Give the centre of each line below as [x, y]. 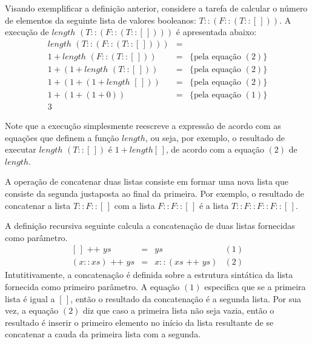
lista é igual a [30, 298]
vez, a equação [32, 310]
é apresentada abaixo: [216, 32]
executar [21, 149]
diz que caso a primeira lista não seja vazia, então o [179, 310]
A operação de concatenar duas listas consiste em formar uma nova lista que [147, 181]
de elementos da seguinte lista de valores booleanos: [101, 20]
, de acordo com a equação [215, 149]
